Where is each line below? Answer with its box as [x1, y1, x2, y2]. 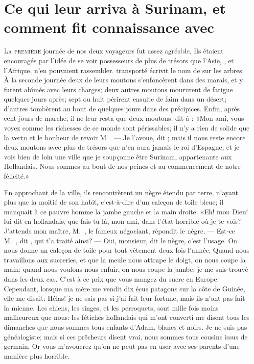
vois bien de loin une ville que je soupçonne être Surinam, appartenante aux [4, 151, 232, 161]
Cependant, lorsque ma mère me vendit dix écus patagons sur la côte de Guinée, [4, 283, 245, 293]
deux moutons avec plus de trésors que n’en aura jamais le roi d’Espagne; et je [4, 142, 240, 152]
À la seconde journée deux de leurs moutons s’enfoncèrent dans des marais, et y [4, 75, 243, 85]
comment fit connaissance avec [4, 17, 214, 37]
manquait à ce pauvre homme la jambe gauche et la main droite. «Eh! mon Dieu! [4, 206, 248, 216]
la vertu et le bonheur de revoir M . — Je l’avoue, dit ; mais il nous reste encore [4, 132, 246, 142]
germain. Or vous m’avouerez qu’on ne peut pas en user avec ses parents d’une [4, 341, 240, 351]
